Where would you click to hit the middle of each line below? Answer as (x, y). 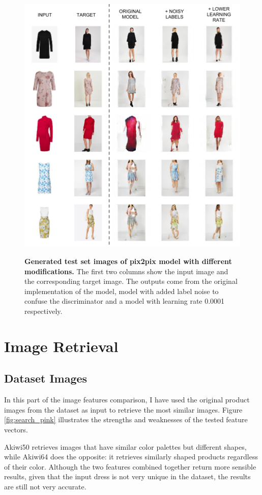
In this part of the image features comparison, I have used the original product (127, 400)
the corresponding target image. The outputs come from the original (131, 281)
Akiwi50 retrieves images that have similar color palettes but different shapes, (125, 446)
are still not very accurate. (45, 486)
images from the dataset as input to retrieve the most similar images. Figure (123, 409)
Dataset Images (46, 378)
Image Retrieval (61, 346)
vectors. (16, 429)
